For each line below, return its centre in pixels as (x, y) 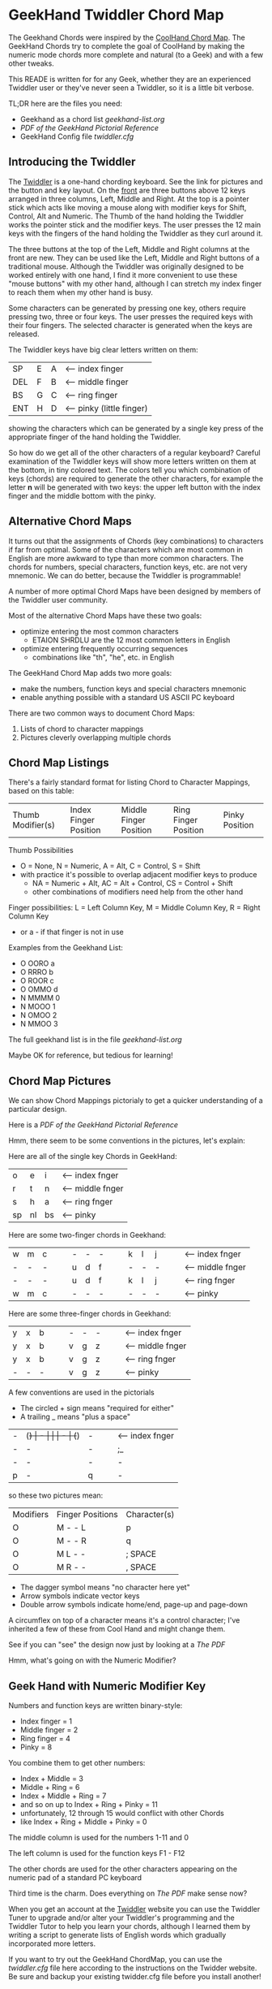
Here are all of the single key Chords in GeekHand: (93, 1157)
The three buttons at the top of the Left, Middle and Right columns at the (129, 249)
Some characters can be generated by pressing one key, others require (127, 308)
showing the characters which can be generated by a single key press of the (136, 428)
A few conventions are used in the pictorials (82, 1392)
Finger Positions (87, 1515)
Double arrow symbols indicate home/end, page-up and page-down (134, 1605)
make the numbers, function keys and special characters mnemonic (133, 689)
